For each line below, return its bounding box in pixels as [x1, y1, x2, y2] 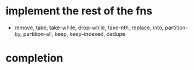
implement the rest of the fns [5, 4, 153, 18]
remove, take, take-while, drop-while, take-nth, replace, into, [14, 24, 164, 31]
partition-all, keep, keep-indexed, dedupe [23, 30, 126, 37]
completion [5, 51, 63, 65]
